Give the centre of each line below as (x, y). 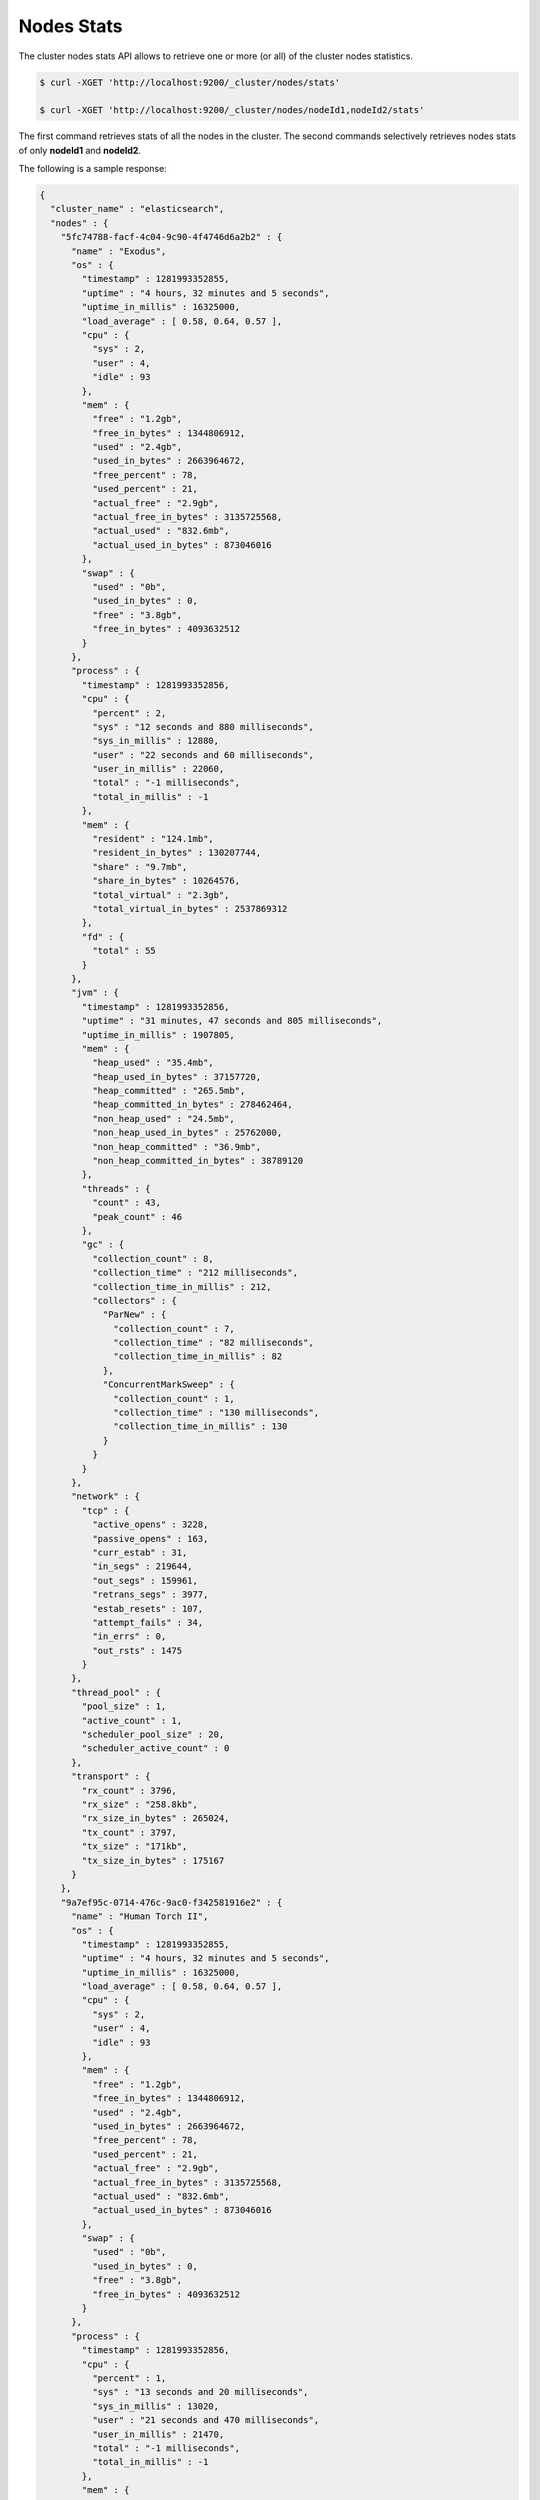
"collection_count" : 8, (152, 1258)
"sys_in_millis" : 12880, (155, 741)
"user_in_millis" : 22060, (158, 769)
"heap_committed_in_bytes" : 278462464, (192, 1104)
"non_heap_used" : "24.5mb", (163, 1118)
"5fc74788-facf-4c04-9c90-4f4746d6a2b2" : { (171, 237)
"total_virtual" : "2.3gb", (160, 894)
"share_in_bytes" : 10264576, (165, 881)
